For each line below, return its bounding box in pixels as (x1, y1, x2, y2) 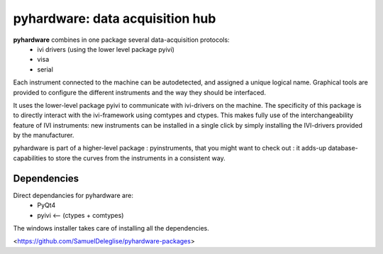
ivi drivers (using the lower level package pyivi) (37, 45, 175, 53)
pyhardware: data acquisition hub (13, 11, 216, 26)
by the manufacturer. (13, 131, 74, 140)
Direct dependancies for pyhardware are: (13, 191, 134, 199)
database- (327, 144, 358, 153)
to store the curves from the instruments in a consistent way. (48, 153, 226, 162)
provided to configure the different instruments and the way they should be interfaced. (13, 88, 266, 96)
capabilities (13, 153, 47, 162)
